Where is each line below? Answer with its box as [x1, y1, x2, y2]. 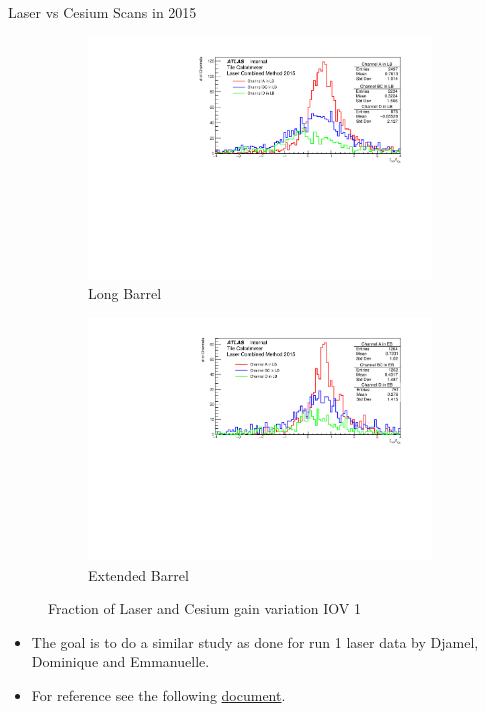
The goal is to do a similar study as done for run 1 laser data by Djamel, [31, 631, 479, 652]
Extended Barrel [88, 564, 189, 585]
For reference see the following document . [31, 684, 286, 705]
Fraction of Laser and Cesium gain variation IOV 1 [48, 598, 361, 619]
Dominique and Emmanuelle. [31, 651, 210, 672]
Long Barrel [88, 283, 162, 304]
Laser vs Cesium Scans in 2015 [8, 2, 197, 22]
